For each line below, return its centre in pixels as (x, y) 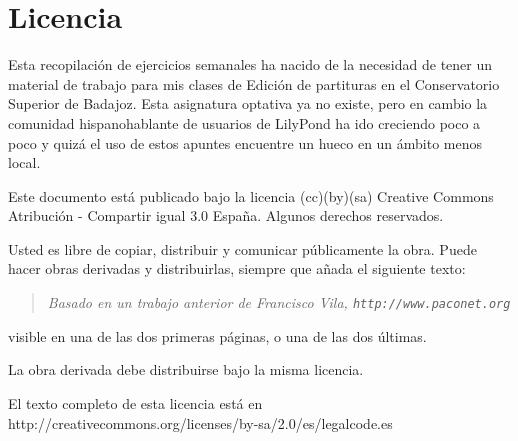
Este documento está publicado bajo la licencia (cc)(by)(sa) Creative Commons (251, 195)
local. (24, 162)
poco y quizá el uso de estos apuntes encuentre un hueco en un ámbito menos (245, 142)
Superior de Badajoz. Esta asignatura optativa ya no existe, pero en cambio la (248, 103)
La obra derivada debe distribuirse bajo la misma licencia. (186, 369)
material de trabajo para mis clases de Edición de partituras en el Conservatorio (254, 83)
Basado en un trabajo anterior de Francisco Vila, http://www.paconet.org (279, 302)
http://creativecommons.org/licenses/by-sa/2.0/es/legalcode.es (200, 422)
